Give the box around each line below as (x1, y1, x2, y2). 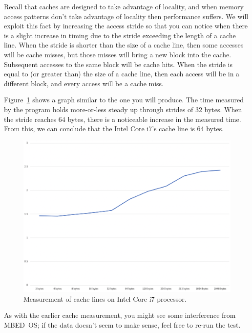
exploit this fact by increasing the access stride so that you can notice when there (4, 21, 248, 31)
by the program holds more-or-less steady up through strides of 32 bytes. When (4, 104, 242, 114)
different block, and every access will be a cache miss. (4, 78, 164, 88)
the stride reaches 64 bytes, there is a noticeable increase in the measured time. (4, 114, 241, 124)
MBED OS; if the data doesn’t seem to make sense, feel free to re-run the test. (4, 319, 241, 330)
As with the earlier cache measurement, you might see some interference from (4, 310, 236, 320)
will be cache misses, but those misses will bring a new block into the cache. (4, 49, 231, 59)
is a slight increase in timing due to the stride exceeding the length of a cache (4, 30, 236, 40)
